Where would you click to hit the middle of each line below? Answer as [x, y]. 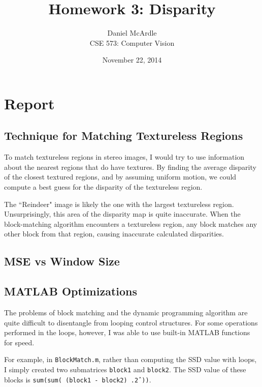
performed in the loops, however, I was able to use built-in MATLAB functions [127, 332]
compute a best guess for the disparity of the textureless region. [103, 187]
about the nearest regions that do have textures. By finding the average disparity [130, 167]
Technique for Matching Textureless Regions [124, 136]
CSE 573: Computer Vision [132, 42]
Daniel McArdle [132, 33]
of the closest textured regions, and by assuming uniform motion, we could [120, 177]
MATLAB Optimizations [71, 291]
